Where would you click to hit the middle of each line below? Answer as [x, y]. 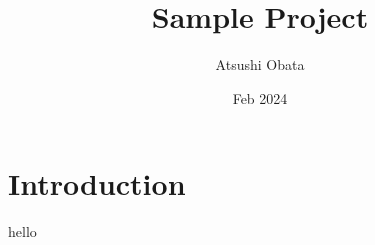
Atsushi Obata [260, 64]
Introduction [97, 183]
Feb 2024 [260, 97]
